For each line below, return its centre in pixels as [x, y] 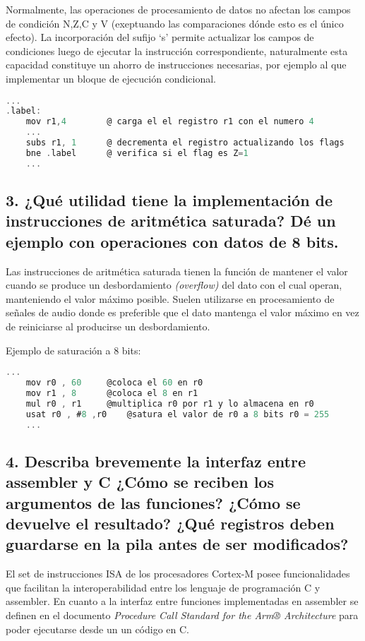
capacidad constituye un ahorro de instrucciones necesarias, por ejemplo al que [176, 65]
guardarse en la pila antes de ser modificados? [177, 544]
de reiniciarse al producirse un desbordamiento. [108, 327]
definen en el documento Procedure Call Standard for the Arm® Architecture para [182, 615]
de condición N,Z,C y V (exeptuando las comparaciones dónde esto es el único [175, 23]
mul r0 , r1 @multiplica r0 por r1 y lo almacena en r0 [170, 403]
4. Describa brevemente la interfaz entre [156, 461]
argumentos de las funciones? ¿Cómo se [153, 502]
